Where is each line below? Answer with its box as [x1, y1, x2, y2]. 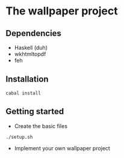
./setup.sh [5, 134, 33, 140]
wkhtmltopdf [14, 50, 46, 58]
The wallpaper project [5, 4, 118, 18]
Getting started [5, 106, 64, 117]
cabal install [5, 90, 42, 96]
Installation [5, 74, 49, 85]
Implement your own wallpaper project [14, 144, 111, 151]
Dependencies [5, 28, 61, 38]
